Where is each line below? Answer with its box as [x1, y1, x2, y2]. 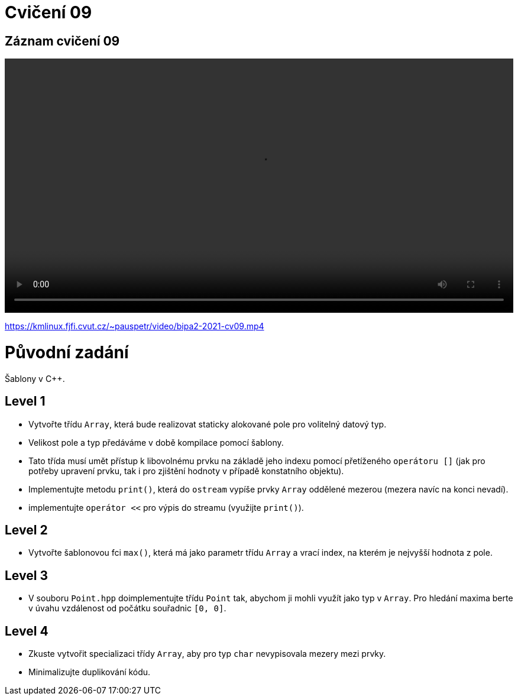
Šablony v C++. [5, 373, 65, 384]
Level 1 [5, 394, 46, 409]
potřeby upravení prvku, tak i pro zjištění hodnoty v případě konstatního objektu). [28, 465, 344, 476]
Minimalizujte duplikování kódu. [28, 667, 151, 678]
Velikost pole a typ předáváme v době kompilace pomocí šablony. [28, 437, 284, 448]
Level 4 [5, 623, 48, 639]
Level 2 [5, 522, 48, 537]
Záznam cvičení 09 [5, 33, 120, 48]
